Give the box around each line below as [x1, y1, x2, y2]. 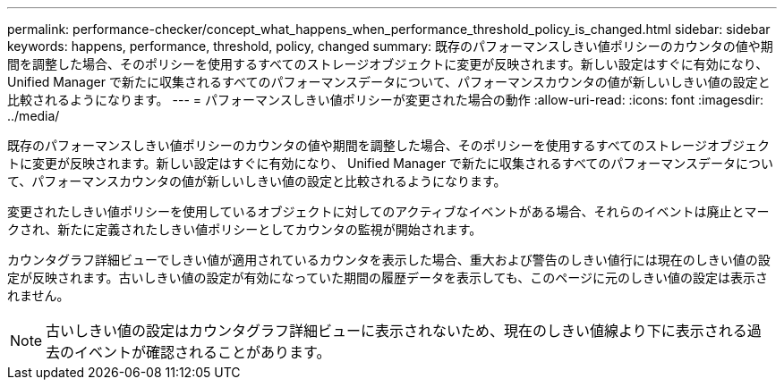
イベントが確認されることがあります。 [74, 343, 331, 361]
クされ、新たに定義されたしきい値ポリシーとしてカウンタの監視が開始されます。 [7, 222, 482, 237]
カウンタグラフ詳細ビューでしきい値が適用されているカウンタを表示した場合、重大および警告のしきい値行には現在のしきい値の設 [7, 252, 771, 267]
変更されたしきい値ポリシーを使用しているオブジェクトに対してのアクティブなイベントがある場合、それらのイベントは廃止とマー [7, 204, 770, 219]
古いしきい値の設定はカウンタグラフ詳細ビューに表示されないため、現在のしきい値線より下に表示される [46, 322, 747, 340]
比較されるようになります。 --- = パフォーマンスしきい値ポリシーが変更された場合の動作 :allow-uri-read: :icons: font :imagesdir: [7, 92, 763, 107]
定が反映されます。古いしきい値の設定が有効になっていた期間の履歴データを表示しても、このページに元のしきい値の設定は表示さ [7, 270, 769, 285]
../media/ [7, 108, 60, 123]
